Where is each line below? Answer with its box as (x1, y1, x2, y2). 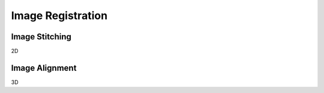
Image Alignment (11, 63, 77, 73)
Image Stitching (11, 32, 72, 42)
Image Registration (11, 9, 108, 22)
